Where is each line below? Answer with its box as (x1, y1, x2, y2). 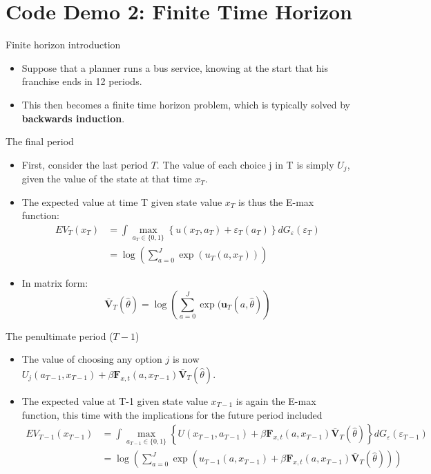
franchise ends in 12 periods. (21, 74, 142, 88)
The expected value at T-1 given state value (21, 393, 208, 408)
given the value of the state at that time (21, 171, 192, 186)
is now (172, 352, 200, 366)
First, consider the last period (21, 157, 148, 171)
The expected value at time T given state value (21, 194, 222, 209)
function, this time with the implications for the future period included (21, 407, 323, 421)
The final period (6, 134, 74, 149)
